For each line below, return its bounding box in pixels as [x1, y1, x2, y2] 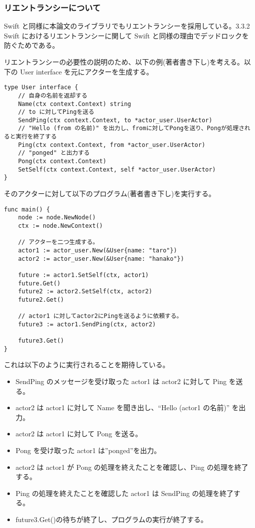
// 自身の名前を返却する [18, 92, 88, 99]
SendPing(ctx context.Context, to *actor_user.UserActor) [18, 116, 213, 124]
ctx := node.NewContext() [18, 222, 103, 229]
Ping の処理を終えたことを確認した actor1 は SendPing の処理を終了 [15, 488, 234, 498]
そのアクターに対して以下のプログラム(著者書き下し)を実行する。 [4, 188, 216, 199]
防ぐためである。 [4, 40, 59, 50]
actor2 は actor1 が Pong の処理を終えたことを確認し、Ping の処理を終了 [15, 461, 249, 472]
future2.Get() [18, 296, 64, 303]
